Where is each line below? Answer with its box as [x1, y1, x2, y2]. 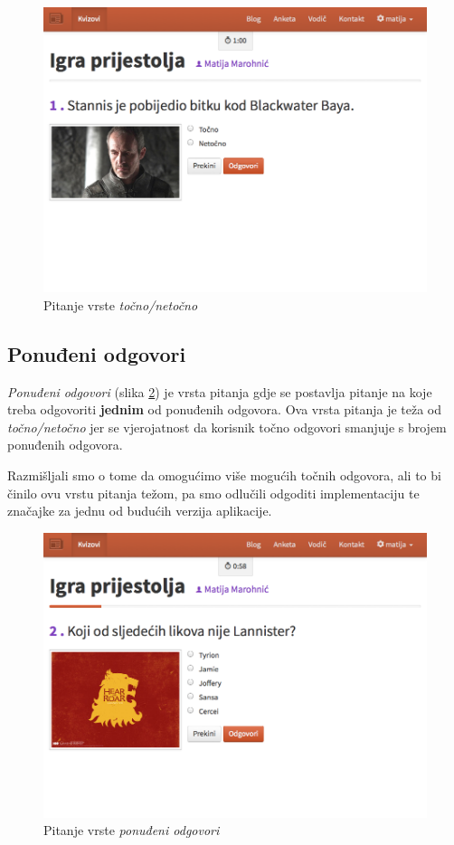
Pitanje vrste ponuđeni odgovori [43, 821, 220, 840]
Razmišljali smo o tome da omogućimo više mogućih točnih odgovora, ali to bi [7, 465, 441, 484]
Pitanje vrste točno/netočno [43, 295, 198, 314]
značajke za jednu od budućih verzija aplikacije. [7, 501, 272, 520]
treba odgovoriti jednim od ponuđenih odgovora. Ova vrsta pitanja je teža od [7, 400, 442, 419]
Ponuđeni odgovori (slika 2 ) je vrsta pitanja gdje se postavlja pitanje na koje [7, 382, 432, 401]
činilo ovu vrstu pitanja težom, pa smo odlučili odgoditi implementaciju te [7, 483, 420, 502]
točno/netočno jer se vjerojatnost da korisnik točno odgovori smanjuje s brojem [7, 417, 447, 436]
